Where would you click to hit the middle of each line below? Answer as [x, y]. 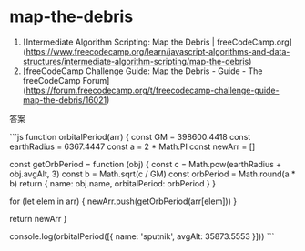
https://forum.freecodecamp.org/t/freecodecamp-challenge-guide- [152, 90]
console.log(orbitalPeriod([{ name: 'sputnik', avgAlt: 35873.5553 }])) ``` [142, 236]
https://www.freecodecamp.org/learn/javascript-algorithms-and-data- [158, 51]
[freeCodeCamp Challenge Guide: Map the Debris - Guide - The [142, 71]
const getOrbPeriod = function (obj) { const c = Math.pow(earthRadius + [146, 164]
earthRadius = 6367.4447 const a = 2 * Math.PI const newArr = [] [132, 146]
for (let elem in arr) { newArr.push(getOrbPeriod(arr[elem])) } [123, 201]
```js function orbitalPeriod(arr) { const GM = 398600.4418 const [130, 136]
